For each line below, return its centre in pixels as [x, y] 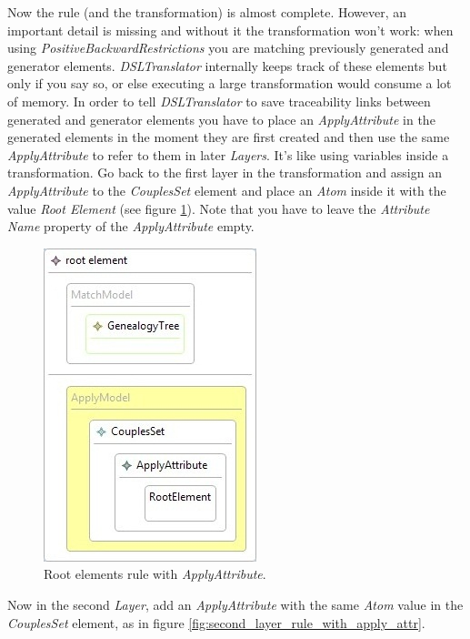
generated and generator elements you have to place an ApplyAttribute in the [221, 119]
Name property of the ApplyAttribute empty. [131, 226]
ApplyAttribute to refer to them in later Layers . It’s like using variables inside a [228, 154]
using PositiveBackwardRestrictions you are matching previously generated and [228, 48]
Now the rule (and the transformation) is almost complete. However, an [207, 12]
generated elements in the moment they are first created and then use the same [229, 137]
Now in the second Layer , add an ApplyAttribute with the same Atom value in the [235, 604]
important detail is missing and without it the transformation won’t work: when [230, 30]
